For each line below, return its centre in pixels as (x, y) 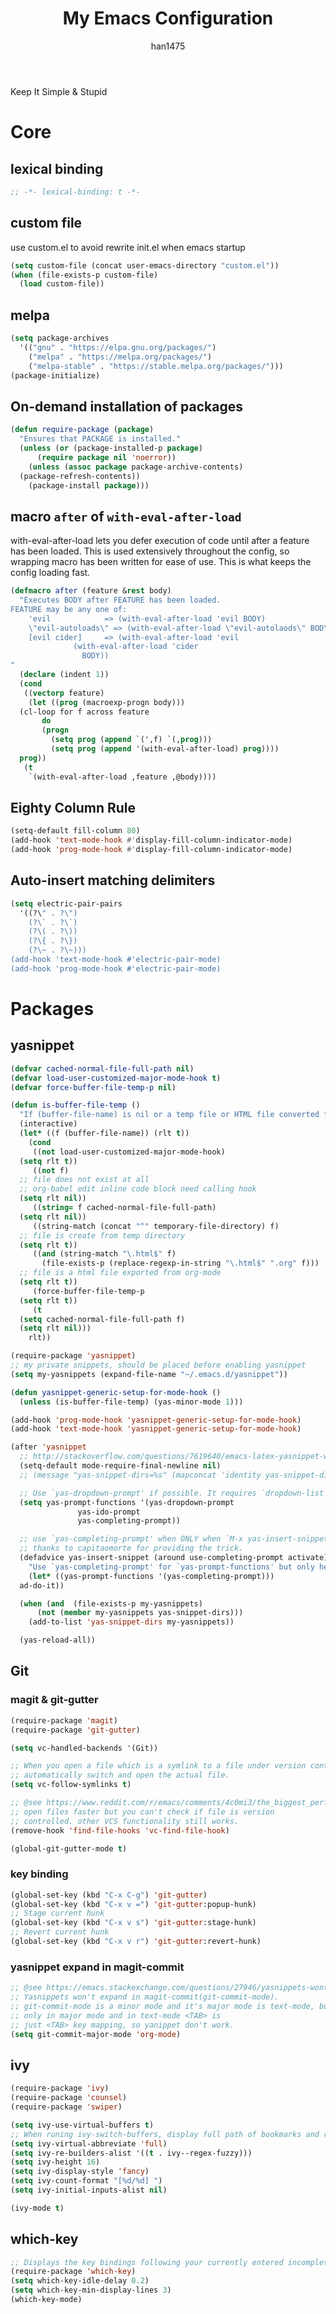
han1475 (168, 46)
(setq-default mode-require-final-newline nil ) (120, 1466)
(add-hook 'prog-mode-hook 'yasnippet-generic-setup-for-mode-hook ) (156, 1420)
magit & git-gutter (54, 1700)
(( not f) (51, 1170)
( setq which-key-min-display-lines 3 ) (91, 2290)
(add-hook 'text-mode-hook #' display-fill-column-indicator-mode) (151, 840)
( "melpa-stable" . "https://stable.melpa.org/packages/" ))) (156, 366)
